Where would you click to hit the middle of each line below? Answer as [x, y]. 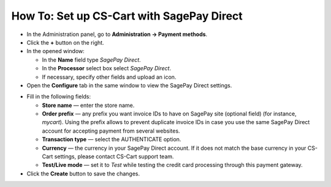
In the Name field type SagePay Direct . [91, 60]
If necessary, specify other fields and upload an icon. [109, 77]
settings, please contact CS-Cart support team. [114, 156]
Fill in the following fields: [59, 97]
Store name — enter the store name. [88, 105]
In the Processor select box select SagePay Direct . [107, 68]
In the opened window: [56, 51]
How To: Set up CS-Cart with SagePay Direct [127, 16]
